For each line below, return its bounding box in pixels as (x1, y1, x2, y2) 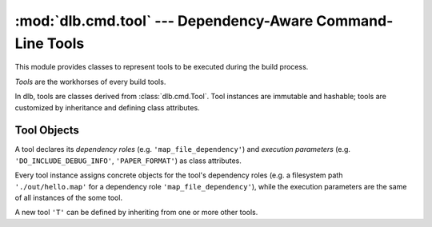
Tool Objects (14, 124, 80, 137)
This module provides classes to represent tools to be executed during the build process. (14, 62, 309, 72)
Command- (316, 12, 394, 30)
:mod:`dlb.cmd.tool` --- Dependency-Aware (14, 12, 314, 30)
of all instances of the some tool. (14, 193, 123, 202)
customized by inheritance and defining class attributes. (14, 102, 200, 112)
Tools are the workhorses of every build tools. (14, 77, 166, 86)
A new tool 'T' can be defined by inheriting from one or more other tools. (14, 208, 258, 217)
